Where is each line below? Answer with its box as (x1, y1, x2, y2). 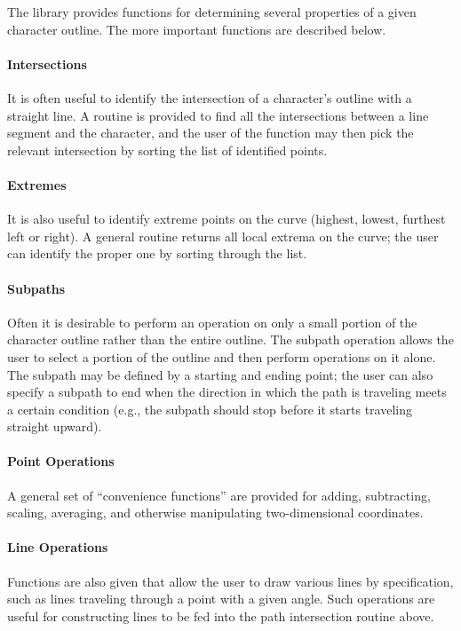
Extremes (7, 175, 67, 193)
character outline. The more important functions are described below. (7, 20, 386, 38)
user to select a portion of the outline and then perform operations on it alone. (7, 347, 436, 366)
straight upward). (7, 417, 102, 436)
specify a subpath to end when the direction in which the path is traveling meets (7, 383, 447, 401)
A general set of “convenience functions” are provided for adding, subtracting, (7, 485, 431, 504)
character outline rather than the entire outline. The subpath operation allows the (7, 330, 454, 349)
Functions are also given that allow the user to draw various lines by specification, (7, 572, 454, 590)
